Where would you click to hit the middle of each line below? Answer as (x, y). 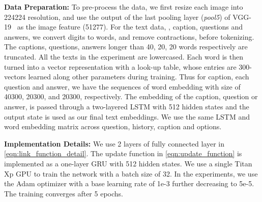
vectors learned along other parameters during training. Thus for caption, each (127, 77)
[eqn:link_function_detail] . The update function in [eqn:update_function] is (123, 153)
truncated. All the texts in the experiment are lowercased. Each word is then (124, 56)
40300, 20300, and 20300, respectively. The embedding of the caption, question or (131, 96)
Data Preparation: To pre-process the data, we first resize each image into (124, 7)
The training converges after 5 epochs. (64, 193)
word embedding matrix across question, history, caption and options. (113, 126)
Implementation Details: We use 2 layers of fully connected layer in (114, 143)
